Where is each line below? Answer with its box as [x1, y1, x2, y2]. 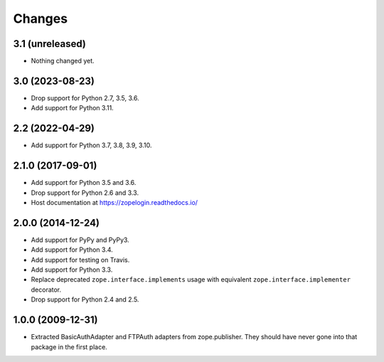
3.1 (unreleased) [13, 38, 87, 50]
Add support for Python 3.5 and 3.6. [31, 179, 137, 187]
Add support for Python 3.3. [31, 265, 113, 274]
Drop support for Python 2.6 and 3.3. [31, 188, 139, 197]
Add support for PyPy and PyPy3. [31, 235, 129, 244]
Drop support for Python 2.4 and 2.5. [31, 295, 139, 304]
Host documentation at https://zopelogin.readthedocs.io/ [31, 198, 198, 206]
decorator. [31, 285, 62, 294]
